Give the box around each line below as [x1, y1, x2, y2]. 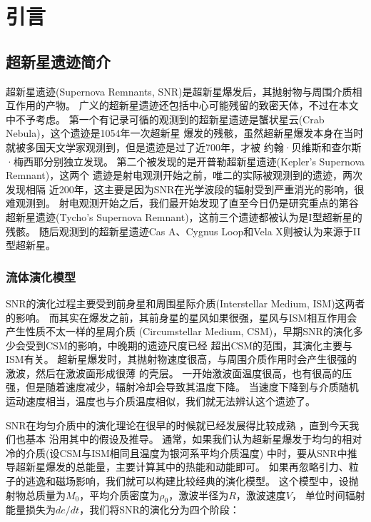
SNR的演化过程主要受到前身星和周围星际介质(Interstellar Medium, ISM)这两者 [6, 295, 365, 310]
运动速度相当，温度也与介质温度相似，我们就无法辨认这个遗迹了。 [6, 394, 315, 409]
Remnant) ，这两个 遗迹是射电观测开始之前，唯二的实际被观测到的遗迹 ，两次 [6, 168, 362, 183]
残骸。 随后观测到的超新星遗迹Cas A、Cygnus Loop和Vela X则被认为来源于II [6, 223, 361, 238]
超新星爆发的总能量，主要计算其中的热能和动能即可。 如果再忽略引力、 [15, 459, 349, 474]
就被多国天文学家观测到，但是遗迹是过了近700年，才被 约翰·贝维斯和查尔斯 [6, 139, 362, 154]
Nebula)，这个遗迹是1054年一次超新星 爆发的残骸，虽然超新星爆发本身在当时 [6, 126, 364, 140]
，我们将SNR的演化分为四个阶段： [79, 502, 240, 517]
